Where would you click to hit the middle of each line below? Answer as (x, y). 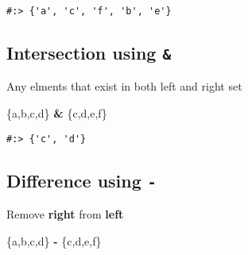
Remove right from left (65, 214)
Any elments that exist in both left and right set (124, 86)
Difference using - (81, 180)
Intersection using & (89, 53)
